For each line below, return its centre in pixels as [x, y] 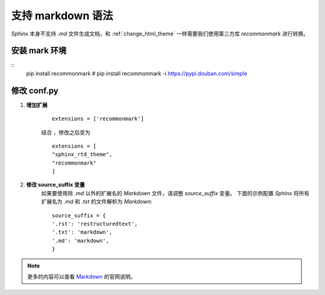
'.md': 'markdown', [81, 241]
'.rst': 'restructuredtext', [95, 224]
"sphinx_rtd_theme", [82, 154]
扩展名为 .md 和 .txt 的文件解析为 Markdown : [97, 202]
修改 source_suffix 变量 [56, 185]
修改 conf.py [35, 90]
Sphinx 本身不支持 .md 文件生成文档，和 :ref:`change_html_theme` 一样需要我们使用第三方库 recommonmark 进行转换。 [160, 34]
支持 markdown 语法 [62, 16]
